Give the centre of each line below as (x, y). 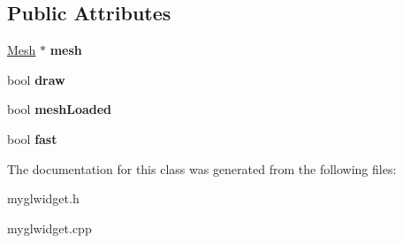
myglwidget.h (43, 198)
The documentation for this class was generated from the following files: (202, 168)
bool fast (32, 138)
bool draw (36, 79)
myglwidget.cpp (49, 228)
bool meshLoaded (60, 109)
